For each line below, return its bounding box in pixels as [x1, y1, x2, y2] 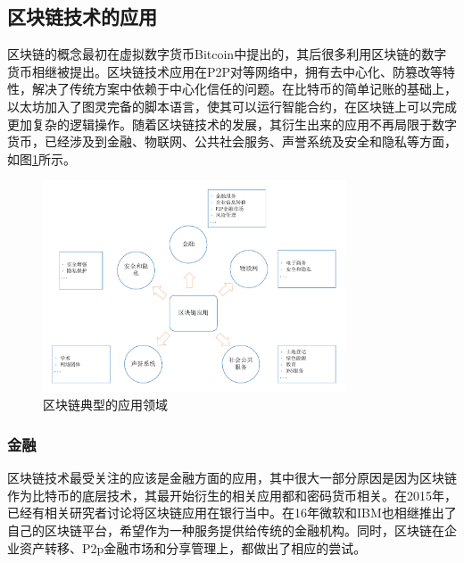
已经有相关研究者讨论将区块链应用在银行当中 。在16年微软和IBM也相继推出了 [7, 503, 457, 522]
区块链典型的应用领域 [43, 395, 168, 414]
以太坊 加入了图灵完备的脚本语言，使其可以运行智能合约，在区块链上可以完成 [7, 96, 457, 115]
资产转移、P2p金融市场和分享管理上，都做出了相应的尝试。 [19, 538, 367, 557]
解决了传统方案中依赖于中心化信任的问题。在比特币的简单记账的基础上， [31, 79, 457, 98]
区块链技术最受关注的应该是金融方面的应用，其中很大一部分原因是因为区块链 [7, 468, 457, 487]
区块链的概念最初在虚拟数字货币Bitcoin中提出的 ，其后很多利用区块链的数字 [7, 45, 447, 63]
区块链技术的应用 [7, 3, 157, 30]
